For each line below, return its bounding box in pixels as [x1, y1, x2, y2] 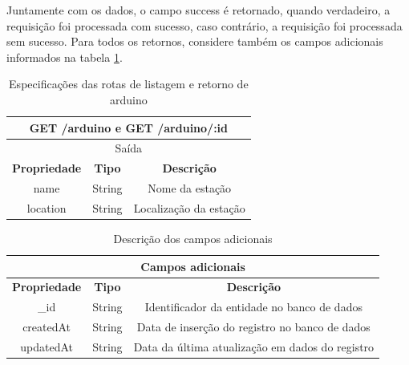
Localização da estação [133, 199, 245, 216]
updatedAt [20, 339, 73, 355]
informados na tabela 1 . [6, 48, 123, 65]
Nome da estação [148, 180, 232, 197]
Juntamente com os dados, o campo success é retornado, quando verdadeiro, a [6, 2, 391, 18]
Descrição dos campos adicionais [113, 230, 273, 247]
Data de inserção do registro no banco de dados [136, 318, 371, 335]
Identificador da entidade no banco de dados [144, 298, 362, 315]
